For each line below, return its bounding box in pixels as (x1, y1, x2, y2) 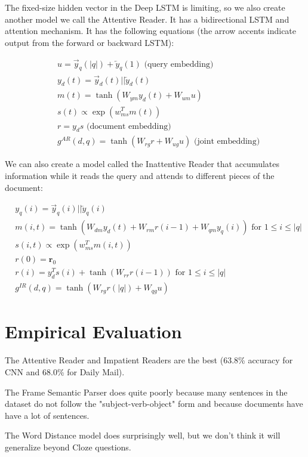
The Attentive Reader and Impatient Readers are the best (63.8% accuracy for (5, 354, 293, 366)
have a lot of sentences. (5, 409, 90, 421)
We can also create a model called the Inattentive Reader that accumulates (5, 158, 280, 170)
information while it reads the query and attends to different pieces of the (5, 169, 275, 181)
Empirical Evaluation (5, 319, 182, 344)
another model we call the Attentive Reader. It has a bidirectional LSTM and (5, 13, 289, 25)
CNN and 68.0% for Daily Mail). (5, 365, 125, 378)
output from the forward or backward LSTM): (5, 36, 174, 48)
